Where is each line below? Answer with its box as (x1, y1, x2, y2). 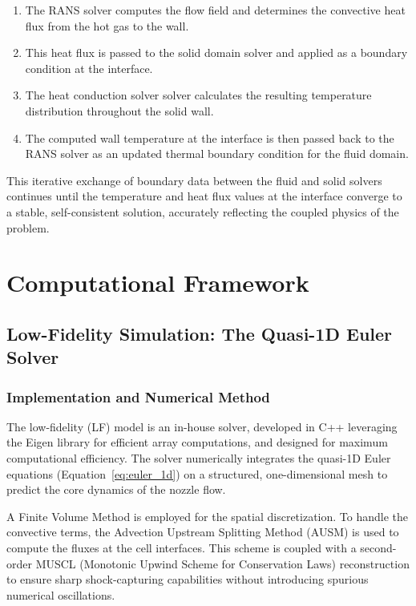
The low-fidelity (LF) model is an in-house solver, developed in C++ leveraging (6, 418, 398, 434)
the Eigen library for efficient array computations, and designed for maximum (6, 434, 388, 450)
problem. (6, 219, 50, 236)
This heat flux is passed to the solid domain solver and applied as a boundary (25, 44, 408, 61)
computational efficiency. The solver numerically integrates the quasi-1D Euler (6, 450, 391, 467)
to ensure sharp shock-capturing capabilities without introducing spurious (6, 571, 369, 588)
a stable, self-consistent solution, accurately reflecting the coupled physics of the (6, 203, 399, 220)
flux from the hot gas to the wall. (25, 17, 189, 34)
